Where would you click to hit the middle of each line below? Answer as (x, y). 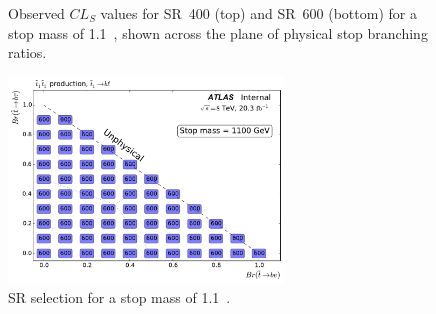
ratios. (27, 52)
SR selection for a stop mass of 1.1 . (119, 296)
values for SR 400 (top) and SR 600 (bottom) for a (258, 13)
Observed (36, 13)
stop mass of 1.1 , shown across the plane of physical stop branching (218, 32)
